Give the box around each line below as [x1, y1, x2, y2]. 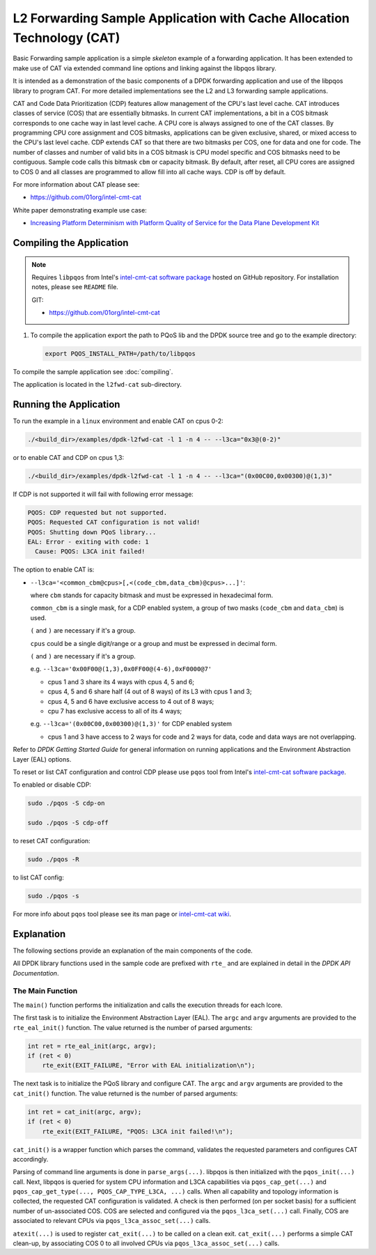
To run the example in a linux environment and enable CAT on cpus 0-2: [13, 417, 224, 425]
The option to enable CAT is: [13, 565, 95, 574]
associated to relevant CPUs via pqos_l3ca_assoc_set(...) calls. [13, 1217, 211, 1225]
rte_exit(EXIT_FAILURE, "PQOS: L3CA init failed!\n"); [42, 1127, 233, 1135]
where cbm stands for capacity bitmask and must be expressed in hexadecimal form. [30, 591, 274, 599]
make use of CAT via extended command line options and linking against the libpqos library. [13, 63, 276, 72]
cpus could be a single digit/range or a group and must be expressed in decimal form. [30, 639, 278, 647]
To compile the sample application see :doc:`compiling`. [13, 367, 173, 376]
